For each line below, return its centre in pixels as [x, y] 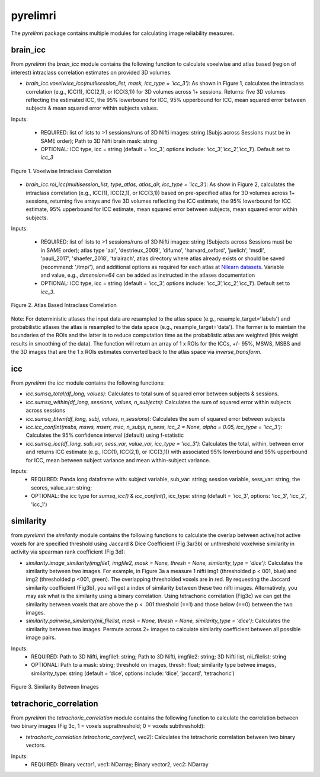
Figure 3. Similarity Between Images [55, 687]
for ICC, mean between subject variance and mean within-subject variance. [118, 460]
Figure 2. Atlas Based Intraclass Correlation [64, 305]
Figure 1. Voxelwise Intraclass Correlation [61, 171]
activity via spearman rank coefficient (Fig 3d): [68, 552]
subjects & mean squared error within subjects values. [92, 108]
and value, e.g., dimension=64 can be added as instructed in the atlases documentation [148, 275]
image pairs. [41, 638]
